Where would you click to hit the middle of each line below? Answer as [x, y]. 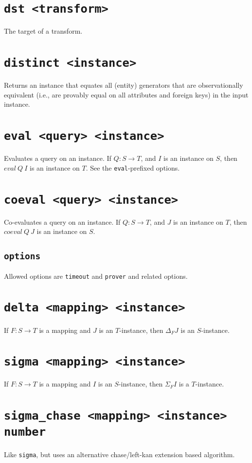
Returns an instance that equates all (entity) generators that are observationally [124, 85]
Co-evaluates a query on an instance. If [62, 222]
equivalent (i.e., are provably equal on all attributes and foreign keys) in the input [126, 94]
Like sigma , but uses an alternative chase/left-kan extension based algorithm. [119, 454]
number [25, 432]
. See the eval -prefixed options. [133, 167]
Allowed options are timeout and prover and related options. [96, 276]
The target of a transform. [43, 31]
